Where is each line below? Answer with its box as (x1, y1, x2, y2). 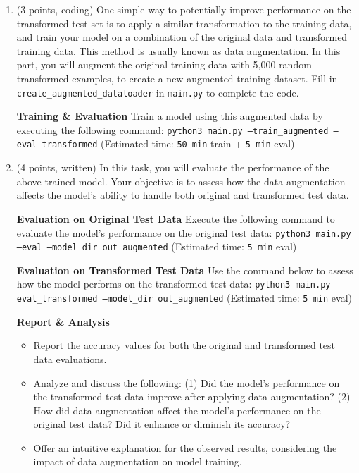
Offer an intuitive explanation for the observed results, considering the (33, 440, 337, 455)
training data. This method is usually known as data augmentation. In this (16, 43, 341, 58)
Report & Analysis (16, 314, 110, 328)
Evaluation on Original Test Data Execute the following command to (16, 211, 335, 226)
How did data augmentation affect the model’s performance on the (33, 403, 321, 417)
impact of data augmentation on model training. (33, 454, 242, 469)
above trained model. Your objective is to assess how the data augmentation (16, 173, 346, 188)
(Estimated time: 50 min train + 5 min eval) (101, 136, 295, 151)
